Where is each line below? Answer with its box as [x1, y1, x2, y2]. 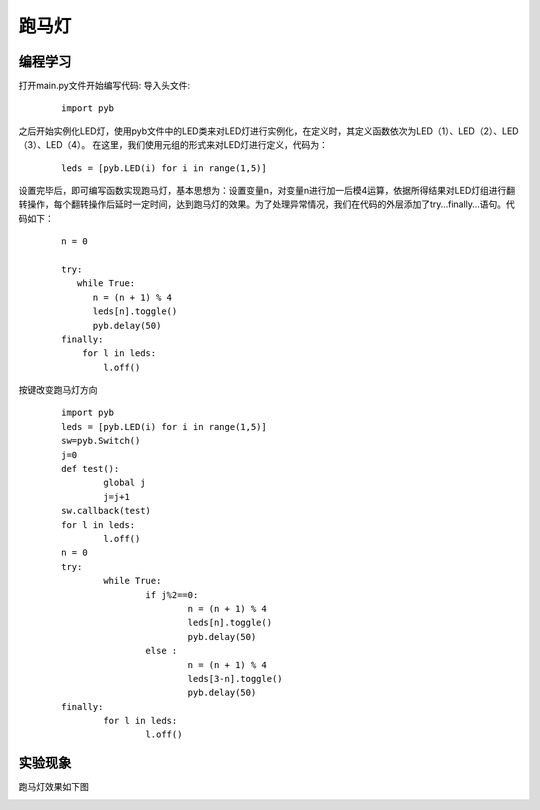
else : [145, 645, 178, 657]
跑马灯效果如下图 [18, 781, 89, 793]
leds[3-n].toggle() [187, 673, 284, 684]
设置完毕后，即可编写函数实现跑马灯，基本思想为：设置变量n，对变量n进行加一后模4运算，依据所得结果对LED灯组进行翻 [18, 185, 516, 197]
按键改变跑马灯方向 [18, 384, 98, 396]
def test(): [61, 463, 120, 475]
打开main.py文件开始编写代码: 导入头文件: [18, 80, 190, 92]
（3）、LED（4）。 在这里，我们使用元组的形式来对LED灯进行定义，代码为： [18, 139, 329, 151]
